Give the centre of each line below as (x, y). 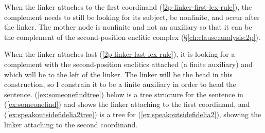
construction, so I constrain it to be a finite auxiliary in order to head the (120, 84)
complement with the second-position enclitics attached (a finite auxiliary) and (128, 64)
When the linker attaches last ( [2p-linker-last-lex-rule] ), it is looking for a (120, 54)
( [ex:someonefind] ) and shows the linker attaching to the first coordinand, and (127, 104)
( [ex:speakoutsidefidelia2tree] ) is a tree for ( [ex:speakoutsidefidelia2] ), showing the (133, 114)
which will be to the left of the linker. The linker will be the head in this (118, 74)
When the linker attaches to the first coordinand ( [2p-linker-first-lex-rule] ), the (128, 7)
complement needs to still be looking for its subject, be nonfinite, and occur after (132, 17)
